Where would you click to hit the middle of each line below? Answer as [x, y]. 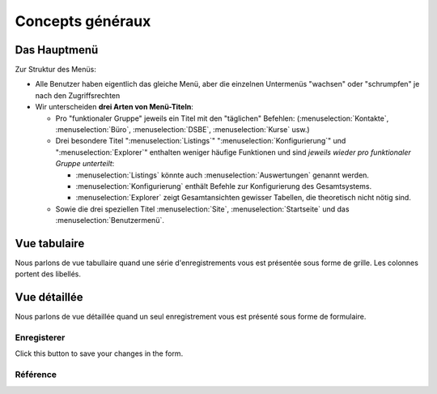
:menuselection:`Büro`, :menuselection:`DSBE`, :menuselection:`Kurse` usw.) [183, 130]
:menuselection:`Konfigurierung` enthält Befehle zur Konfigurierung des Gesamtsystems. [224, 186]
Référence [36, 375]
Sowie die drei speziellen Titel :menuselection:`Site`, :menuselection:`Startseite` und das [202, 209]
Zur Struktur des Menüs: [55, 70]
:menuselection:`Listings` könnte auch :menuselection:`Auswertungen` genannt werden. [223, 175]
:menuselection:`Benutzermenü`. [110, 221]
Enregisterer [40, 338]
